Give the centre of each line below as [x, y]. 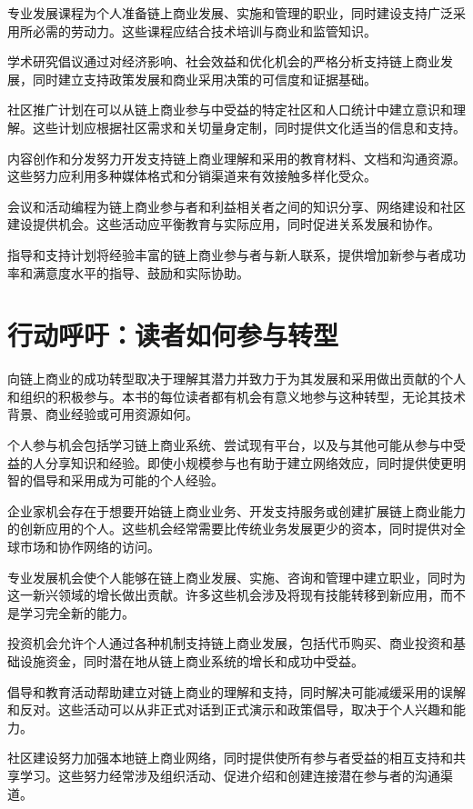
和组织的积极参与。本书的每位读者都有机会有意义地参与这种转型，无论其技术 [236, 396]
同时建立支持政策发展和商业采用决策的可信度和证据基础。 [204, 79]
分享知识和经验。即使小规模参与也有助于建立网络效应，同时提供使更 [249, 462]
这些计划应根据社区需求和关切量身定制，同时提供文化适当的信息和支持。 [249, 127]
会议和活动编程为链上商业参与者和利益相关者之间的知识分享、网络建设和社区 [236, 206]
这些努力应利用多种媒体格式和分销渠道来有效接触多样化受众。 [192, 176]
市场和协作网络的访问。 [90, 546]
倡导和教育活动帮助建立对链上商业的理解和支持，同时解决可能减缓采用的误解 [236, 691]
